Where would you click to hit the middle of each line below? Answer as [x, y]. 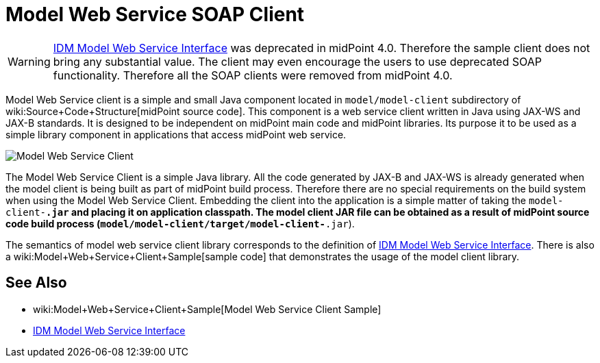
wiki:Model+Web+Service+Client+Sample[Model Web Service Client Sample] [207, 309]
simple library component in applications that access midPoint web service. [176, 134]
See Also [36, 283]
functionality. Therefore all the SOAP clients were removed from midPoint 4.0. [253, 75]
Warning [29, 61]
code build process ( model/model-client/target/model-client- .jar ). [180, 223]
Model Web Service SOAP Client [155, 14]
